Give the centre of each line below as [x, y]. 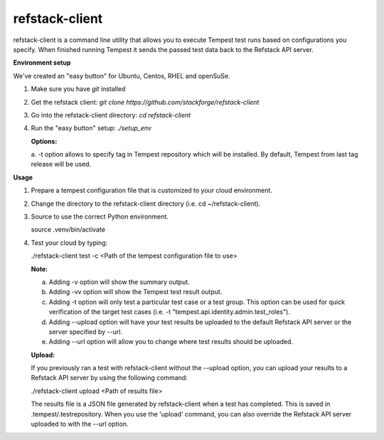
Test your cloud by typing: [69, 243]
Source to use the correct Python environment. [100, 216]
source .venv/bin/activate [68, 230]
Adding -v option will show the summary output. [119, 282]
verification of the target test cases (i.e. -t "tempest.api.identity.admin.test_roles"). [170, 312]
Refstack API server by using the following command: [109, 378]
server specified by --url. [85, 332]
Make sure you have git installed [78, 89]
